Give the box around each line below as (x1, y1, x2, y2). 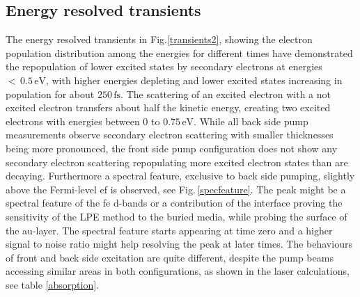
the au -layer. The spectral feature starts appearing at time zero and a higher (6, 223, 333, 237)
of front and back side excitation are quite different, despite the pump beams (6, 250, 334, 264)
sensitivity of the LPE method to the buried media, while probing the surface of (6, 209, 347, 223)
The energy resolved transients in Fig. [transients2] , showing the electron (6, 32, 313, 47)
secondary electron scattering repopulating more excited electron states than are (6, 154, 348, 169)
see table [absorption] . (6, 277, 100, 291)
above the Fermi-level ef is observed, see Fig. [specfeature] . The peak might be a (6, 182, 346, 196)
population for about (6, 86, 95, 101)
